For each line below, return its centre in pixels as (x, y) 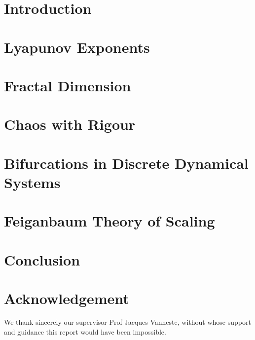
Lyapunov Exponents (77, 47)
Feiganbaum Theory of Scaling (109, 221)
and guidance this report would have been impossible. (85, 331)
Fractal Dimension (68, 85)
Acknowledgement (67, 298)
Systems (32, 182)
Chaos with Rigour (70, 124)
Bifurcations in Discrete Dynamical (126, 163)
